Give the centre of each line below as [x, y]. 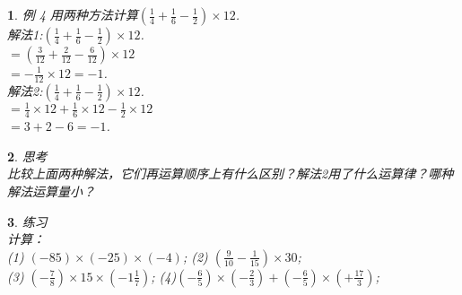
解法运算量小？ [51, 191]
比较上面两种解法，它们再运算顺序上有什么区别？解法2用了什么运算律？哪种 [231, 174]
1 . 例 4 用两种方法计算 [73, 14]
